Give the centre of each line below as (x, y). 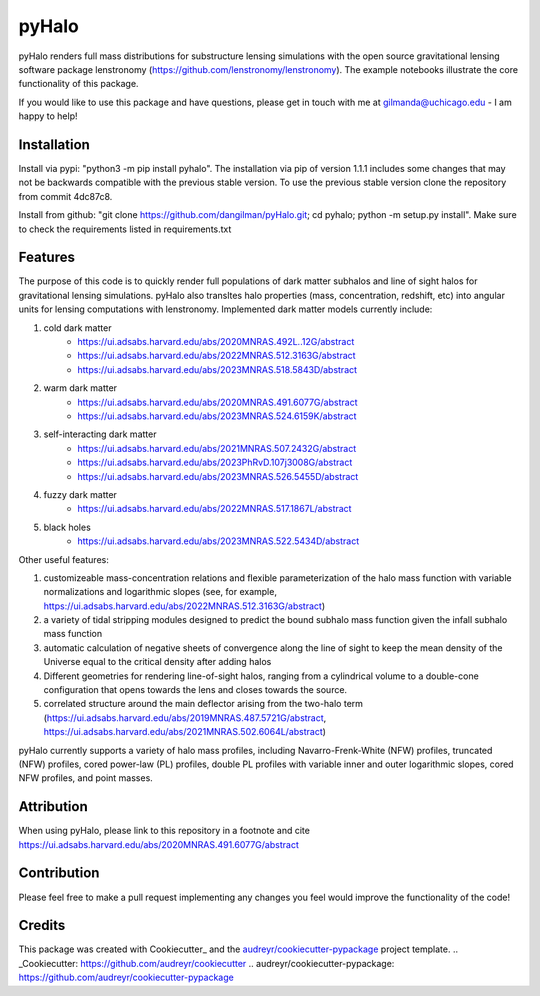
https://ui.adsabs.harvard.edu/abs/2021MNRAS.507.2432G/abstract (217, 448)
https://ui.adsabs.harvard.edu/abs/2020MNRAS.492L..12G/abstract (216, 342)
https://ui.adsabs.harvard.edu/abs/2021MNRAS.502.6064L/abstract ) (185, 732)
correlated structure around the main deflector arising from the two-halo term (203, 704)
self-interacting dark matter (100, 434)
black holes (67, 527)
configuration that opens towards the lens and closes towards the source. (195, 690)
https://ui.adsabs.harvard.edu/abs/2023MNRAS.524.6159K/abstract (217, 416)
